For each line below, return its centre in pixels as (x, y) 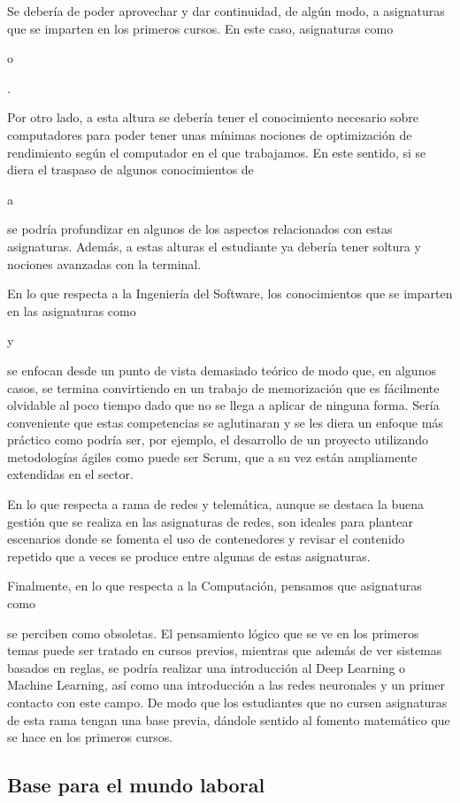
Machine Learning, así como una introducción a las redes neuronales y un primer (226, 685)
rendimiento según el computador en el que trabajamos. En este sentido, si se (217, 152)
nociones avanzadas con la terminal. (104, 263)
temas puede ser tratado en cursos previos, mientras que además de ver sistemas (225, 650)
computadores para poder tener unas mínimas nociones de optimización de (210, 134)
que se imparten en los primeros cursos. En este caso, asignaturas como (200, 28)
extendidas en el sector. (70, 474)
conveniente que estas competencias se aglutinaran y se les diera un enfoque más (225, 422)
